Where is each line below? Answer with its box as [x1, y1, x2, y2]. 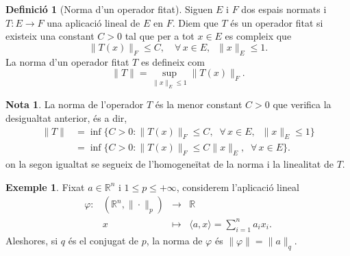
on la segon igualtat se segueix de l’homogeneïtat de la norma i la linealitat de [5, 157, 334, 171]
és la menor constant [155, 97, 242, 112]
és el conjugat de [68, 233, 139, 247]
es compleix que [225, 29, 292, 43]
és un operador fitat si [230, 15, 323, 29]
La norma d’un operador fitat [5, 54, 129, 68]
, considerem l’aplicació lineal [176, 179, 299, 194]
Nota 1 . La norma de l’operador [5, 97, 144, 112]
